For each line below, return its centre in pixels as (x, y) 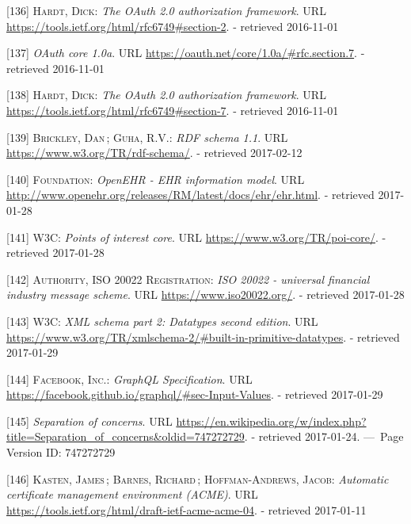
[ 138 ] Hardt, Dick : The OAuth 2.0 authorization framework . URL (166, 95)
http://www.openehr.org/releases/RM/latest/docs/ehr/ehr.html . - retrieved (190, 195)
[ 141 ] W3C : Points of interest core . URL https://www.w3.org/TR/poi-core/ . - (196, 237)
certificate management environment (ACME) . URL (132, 494)
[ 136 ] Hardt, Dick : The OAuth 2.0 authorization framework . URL (166, 10)
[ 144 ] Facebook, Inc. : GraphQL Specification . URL (129, 379)
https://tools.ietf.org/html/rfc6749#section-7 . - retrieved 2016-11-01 (173, 110)
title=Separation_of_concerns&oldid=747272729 (126, 436)
